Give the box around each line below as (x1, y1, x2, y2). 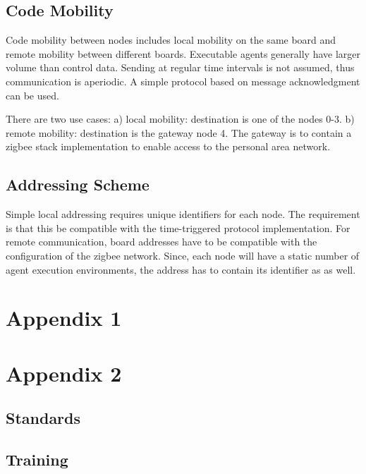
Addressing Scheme (6, 174, 150, 195)
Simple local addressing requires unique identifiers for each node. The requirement (6, 207, 360, 221)
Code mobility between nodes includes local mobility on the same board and (6, 32, 336, 47)
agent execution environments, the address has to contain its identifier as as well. (6, 262, 356, 276)
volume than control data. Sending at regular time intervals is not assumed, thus (6, 60, 355, 75)
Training (6, 449, 68, 470)
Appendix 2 (6, 358, 122, 387)
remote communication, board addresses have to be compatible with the (6, 234, 317, 249)
